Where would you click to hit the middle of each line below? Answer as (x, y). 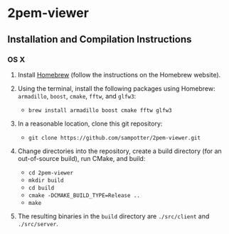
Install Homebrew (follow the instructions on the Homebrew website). (119, 74)
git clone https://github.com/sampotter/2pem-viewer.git (114, 138)
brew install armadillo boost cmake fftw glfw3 (100, 110)
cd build (41, 188)
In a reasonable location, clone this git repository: (90, 123)
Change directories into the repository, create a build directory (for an (119, 151)
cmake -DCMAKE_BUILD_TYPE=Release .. (84, 195)
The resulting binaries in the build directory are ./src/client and (113, 216)
